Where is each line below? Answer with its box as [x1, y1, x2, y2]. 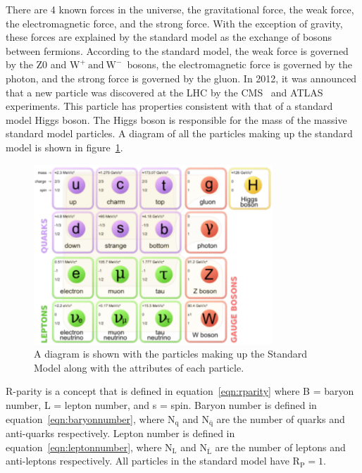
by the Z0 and [6, 57, 67, 72]
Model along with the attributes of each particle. [34, 360, 244, 374]
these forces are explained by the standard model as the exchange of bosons [6, 30, 332, 44]
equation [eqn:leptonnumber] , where [6, 439, 162, 454]
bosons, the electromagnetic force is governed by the [127, 57, 352, 72]
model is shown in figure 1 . [6, 139, 123, 154]
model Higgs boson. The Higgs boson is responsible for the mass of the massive [6, 112, 347, 127]
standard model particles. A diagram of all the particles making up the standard [6, 126, 353, 141]
